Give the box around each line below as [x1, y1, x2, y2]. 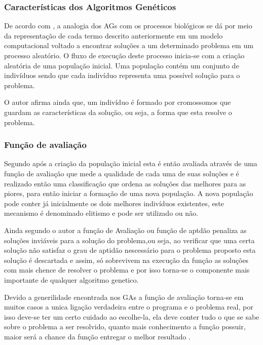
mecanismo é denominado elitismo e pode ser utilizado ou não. [4, 208, 198, 218]
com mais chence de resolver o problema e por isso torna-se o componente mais [4, 264, 250, 275]
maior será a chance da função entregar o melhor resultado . [4, 331, 191, 341]
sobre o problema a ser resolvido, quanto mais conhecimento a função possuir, [4, 321, 246, 332]
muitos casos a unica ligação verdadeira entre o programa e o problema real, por [4, 301, 253, 312]
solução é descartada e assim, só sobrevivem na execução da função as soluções [4, 254, 249, 265]
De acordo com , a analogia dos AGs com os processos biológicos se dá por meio [4, 20, 252, 31]
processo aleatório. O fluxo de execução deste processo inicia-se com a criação [4, 50, 245, 60]
